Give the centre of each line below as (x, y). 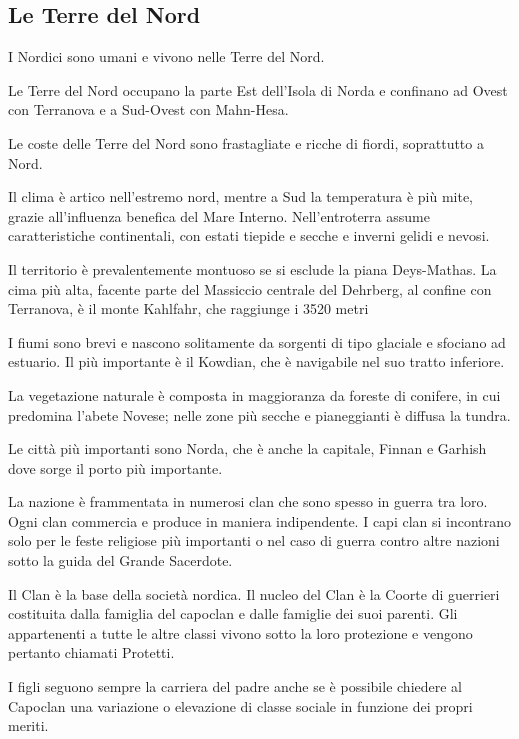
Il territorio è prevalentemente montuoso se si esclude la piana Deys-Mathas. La (252, 268)
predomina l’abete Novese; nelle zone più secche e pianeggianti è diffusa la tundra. (259, 414)
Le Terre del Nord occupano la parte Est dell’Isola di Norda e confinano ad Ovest (258, 89)
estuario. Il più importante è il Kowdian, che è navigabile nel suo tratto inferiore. (256, 361)
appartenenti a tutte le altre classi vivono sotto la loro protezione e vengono (240, 632)
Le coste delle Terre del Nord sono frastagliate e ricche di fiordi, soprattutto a (246, 142)
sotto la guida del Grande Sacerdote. (120, 560)
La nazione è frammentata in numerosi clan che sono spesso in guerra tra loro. (248, 501)
